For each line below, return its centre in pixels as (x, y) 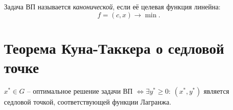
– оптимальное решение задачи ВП (80, 91)
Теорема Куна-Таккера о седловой (114, 48)
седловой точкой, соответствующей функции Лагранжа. (88, 101)
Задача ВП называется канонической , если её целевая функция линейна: (112, 6)
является (216, 91)
